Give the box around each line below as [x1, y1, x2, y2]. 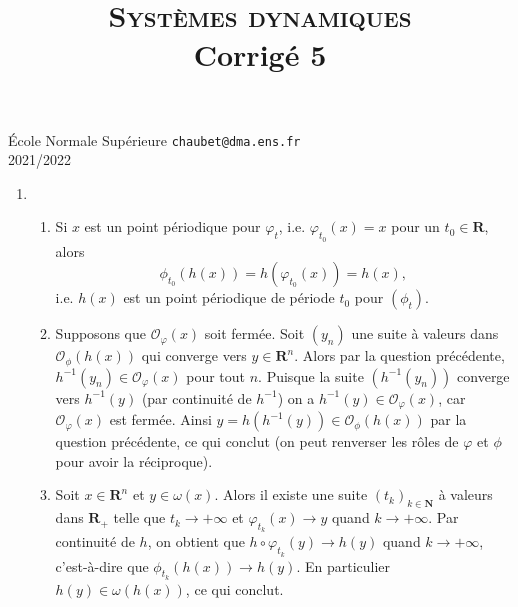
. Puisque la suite [258, 365, 364, 386]
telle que [113, 507, 166, 528]
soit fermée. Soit [204, 323, 305, 344]
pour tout [186, 365, 246, 386]
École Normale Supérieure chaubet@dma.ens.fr [8, 129, 301, 150]
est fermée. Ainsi [109, 409, 212, 430]
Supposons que [55, 323, 146, 344]
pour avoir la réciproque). [55, 450, 213, 471]
